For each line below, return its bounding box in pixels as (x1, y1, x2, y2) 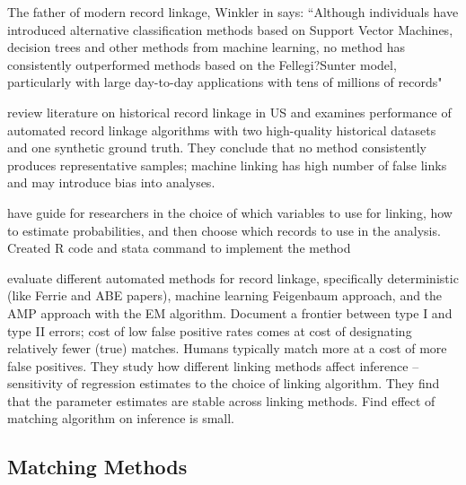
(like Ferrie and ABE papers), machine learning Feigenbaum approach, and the (7, 286, 443, 305)
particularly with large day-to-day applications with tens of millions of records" (7, 73, 443, 91)
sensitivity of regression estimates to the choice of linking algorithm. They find (7, 374, 440, 393)
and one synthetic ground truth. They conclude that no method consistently (7, 138, 427, 157)
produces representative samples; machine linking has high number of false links (7, 155, 447, 174)
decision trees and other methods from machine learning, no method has (7, 38, 406, 56)
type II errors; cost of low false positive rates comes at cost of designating (7, 321, 412, 340)
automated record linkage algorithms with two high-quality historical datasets (7, 120, 436, 139)
